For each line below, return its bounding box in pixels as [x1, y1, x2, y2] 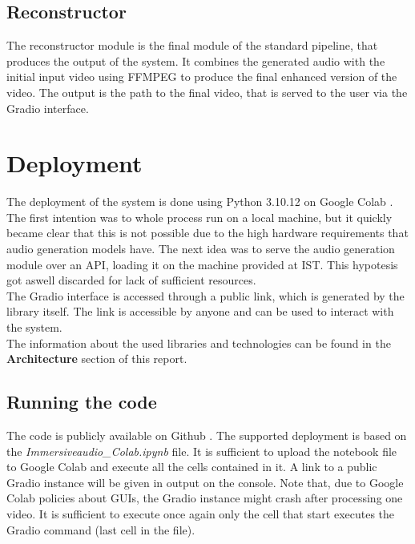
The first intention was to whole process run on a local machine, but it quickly [6, 208, 393, 225]
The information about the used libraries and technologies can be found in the [6, 334, 391, 351]
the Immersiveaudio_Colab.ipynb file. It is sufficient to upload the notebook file [6, 442, 397, 459]
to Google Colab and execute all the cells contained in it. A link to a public [6, 458, 377, 475]
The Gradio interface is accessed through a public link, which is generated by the [6, 287, 405, 304]
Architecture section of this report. [6, 350, 187, 367]
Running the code [6, 389, 157, 414]
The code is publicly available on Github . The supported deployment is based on [6, 427, 407, 444]
